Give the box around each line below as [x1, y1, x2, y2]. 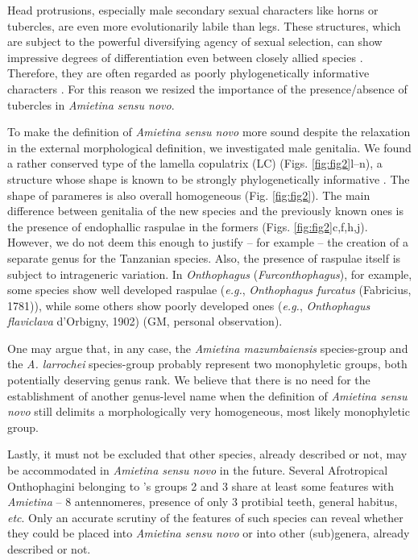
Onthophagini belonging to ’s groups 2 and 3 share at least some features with [7, 477, 395, 494]
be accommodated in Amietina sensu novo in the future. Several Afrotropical [7, 462, 388, 479]
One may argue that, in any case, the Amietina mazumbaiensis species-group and [7, 339, 408, 356]
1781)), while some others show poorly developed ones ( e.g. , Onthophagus [7, 297, 370, 313]
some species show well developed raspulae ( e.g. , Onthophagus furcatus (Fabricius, [7, 281, 412, 298]
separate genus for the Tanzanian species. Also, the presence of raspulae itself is [7, 249, 401, 266]
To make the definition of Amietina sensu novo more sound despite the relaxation [7, 123, 411, 140]
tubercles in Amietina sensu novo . [7, 96, 175, 113]
